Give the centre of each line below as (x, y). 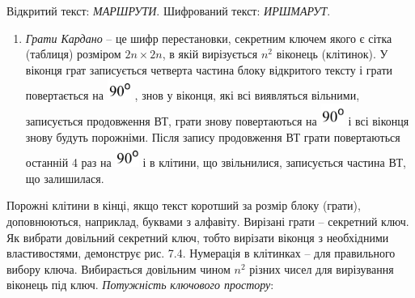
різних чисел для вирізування (322, 268)
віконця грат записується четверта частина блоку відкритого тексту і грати (209, 69)
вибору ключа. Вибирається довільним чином (119, 268)
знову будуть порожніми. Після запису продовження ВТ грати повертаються (213, 136)
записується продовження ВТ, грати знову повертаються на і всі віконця (217, 121)
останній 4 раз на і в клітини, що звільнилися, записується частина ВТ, (216, 162)
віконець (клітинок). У (332, 54)
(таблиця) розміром (73, 54)
